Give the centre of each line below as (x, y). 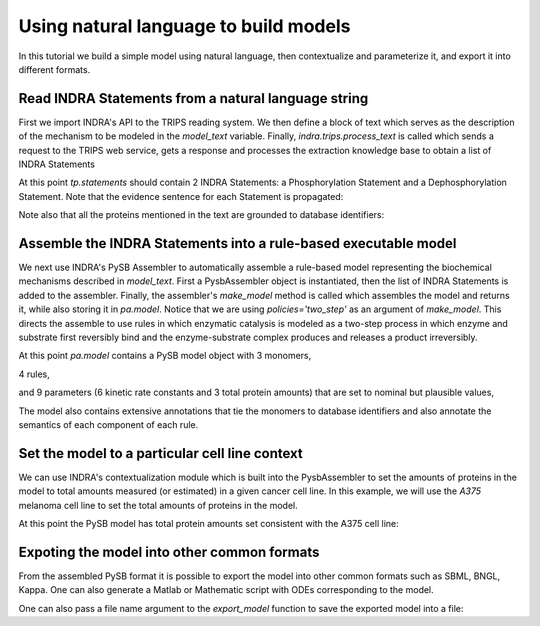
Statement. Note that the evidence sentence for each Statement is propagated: (181, 196)
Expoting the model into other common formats (169, 551)
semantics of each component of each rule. (108, 424)
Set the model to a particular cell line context (161, 453)
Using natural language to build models (184, 26)
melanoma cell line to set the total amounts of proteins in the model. (158, 505)
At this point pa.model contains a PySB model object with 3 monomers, (165, 356)
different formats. (54, 69)
